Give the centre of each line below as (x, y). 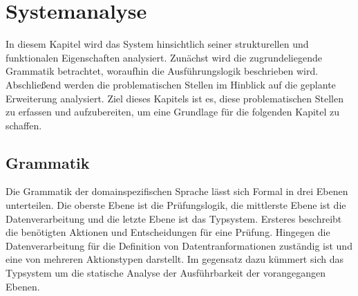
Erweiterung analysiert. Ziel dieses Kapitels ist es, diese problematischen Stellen (175, 98)
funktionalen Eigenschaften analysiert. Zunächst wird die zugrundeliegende (164, 57)
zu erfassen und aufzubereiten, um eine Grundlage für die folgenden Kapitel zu (173, 112)
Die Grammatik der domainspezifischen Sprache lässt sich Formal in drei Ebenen (177, 191)
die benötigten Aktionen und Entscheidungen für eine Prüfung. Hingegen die (168, 232)
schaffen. (24, 125)
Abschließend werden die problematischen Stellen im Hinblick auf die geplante (171, 84)
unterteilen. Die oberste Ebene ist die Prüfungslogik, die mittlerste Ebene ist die (176, 205)
